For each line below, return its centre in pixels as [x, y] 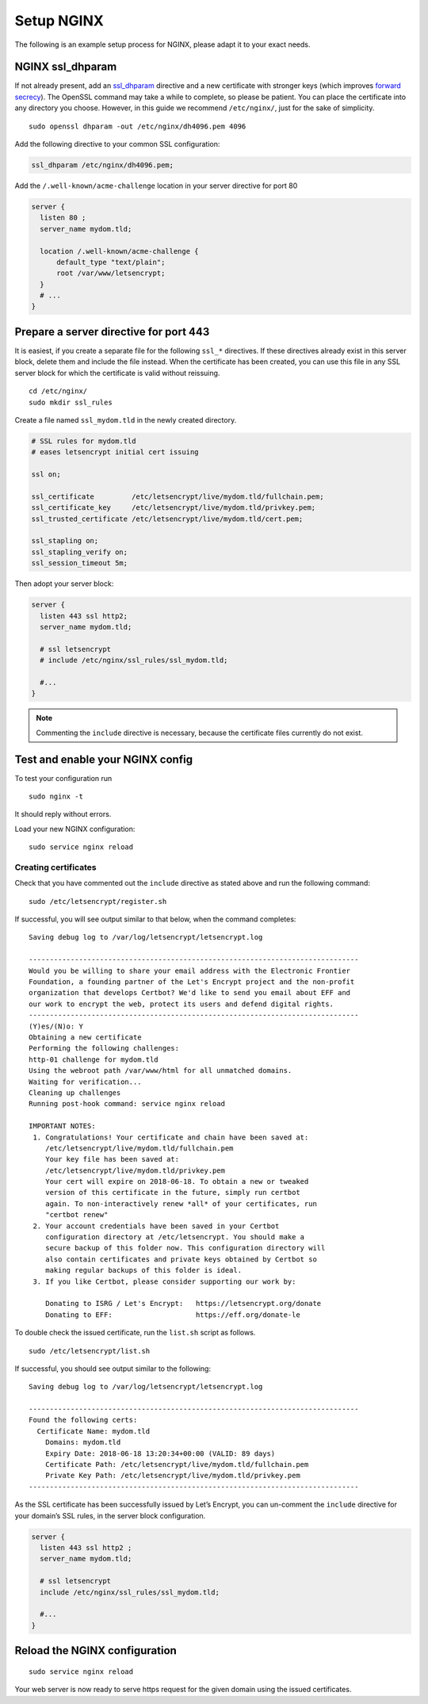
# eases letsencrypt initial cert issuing [115, 452]
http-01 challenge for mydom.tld [94, 1059]
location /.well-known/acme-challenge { [119, 251]
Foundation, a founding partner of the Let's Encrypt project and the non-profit [192, 982]
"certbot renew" [76, 1215]
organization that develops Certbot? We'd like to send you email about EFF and [190, 993]
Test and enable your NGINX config [104, 759]
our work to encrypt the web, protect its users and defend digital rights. [182, 1004]
